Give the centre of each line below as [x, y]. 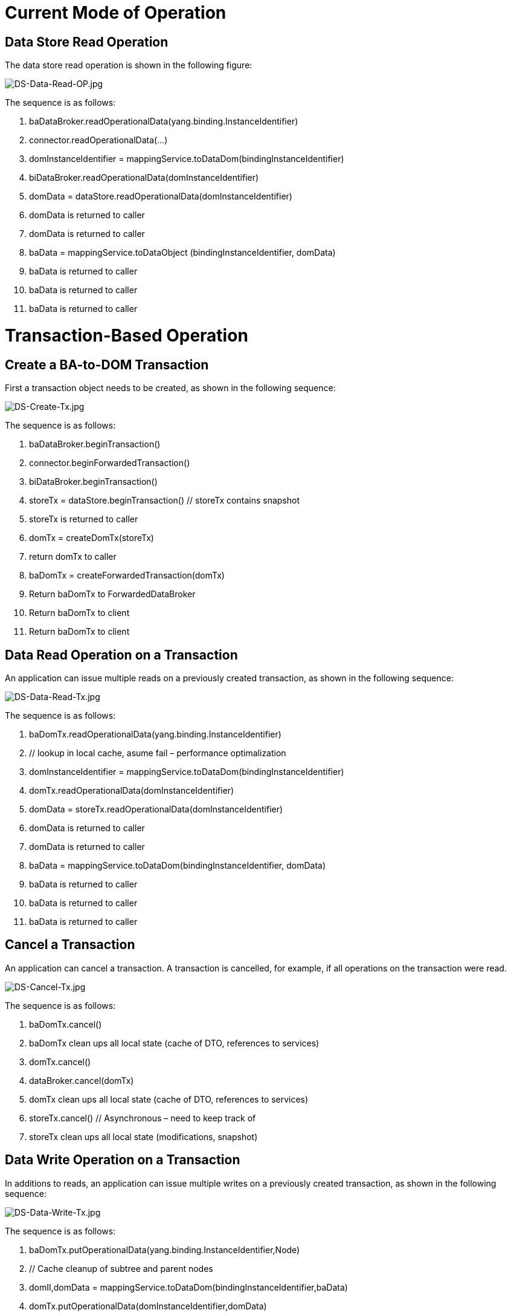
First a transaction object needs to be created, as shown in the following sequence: [170, 388]
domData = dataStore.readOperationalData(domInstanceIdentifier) [161, 196]
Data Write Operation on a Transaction [123, 1160]
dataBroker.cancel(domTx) [82, 1080]
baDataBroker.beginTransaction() [95, 444]
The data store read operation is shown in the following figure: [129, 65]
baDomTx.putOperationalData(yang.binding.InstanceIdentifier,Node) [165, 1250]
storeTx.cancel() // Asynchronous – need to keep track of [143, 1118]
